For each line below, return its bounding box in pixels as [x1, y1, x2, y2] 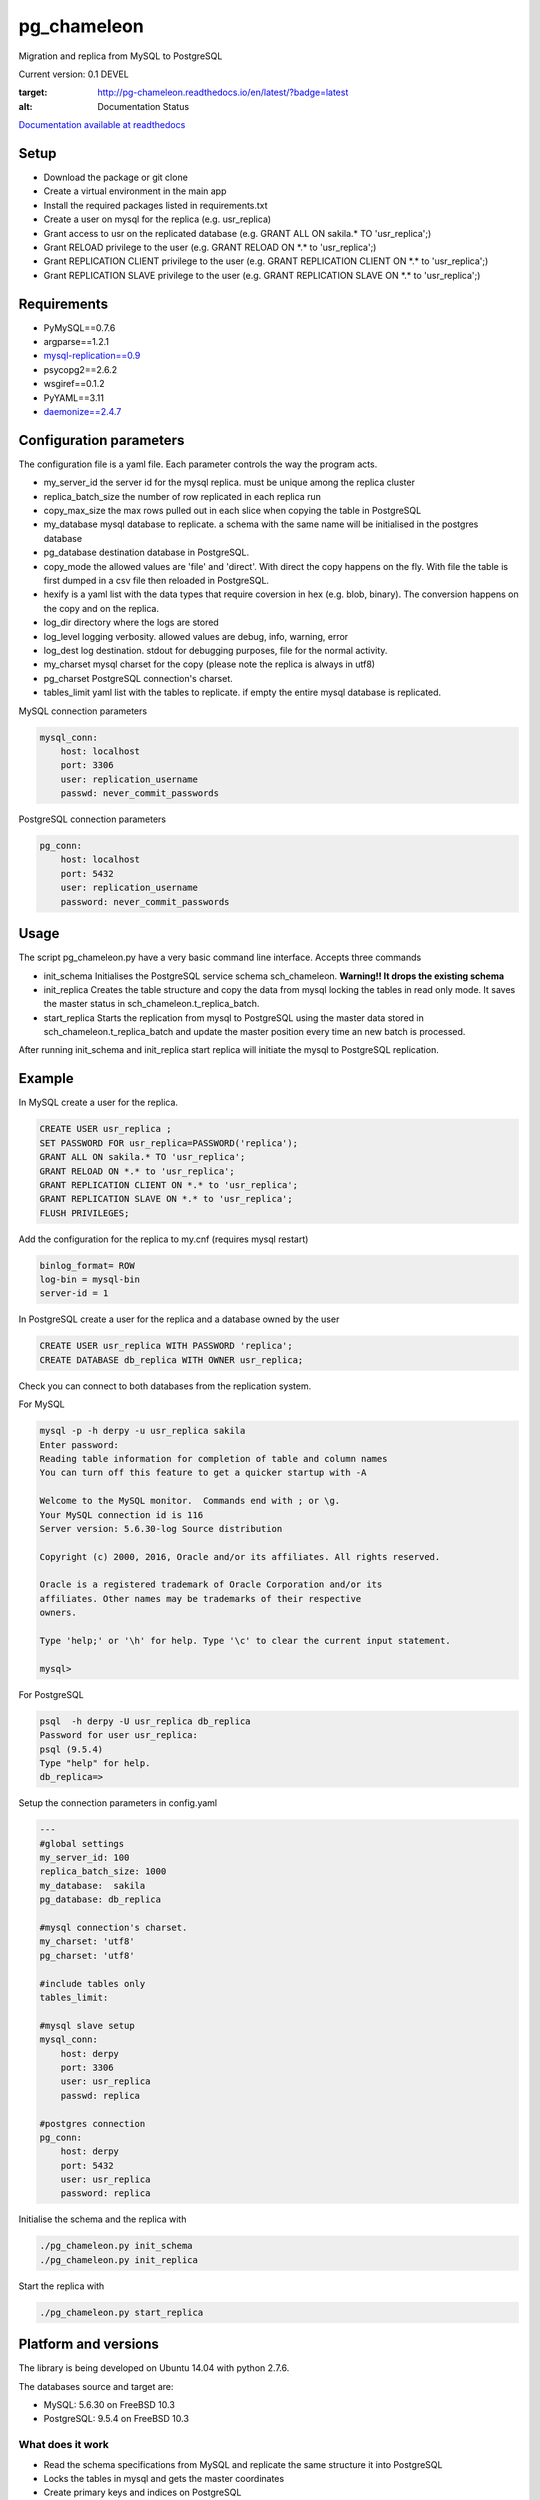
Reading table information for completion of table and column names [39, 1453, 388, 1464]
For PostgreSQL [18, 1688, 84, 1700]
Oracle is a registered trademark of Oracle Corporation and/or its [39, 1579, 383, 1590]
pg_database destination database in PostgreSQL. [43, 546, 250, 559]
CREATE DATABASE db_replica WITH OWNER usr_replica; [39, 1354, 304, 1365]
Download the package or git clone [43, 171, 189, 184]
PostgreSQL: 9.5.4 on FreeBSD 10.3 [43, 2413, 190, 2425]
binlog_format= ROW [39, 1260, 135, 1271]
